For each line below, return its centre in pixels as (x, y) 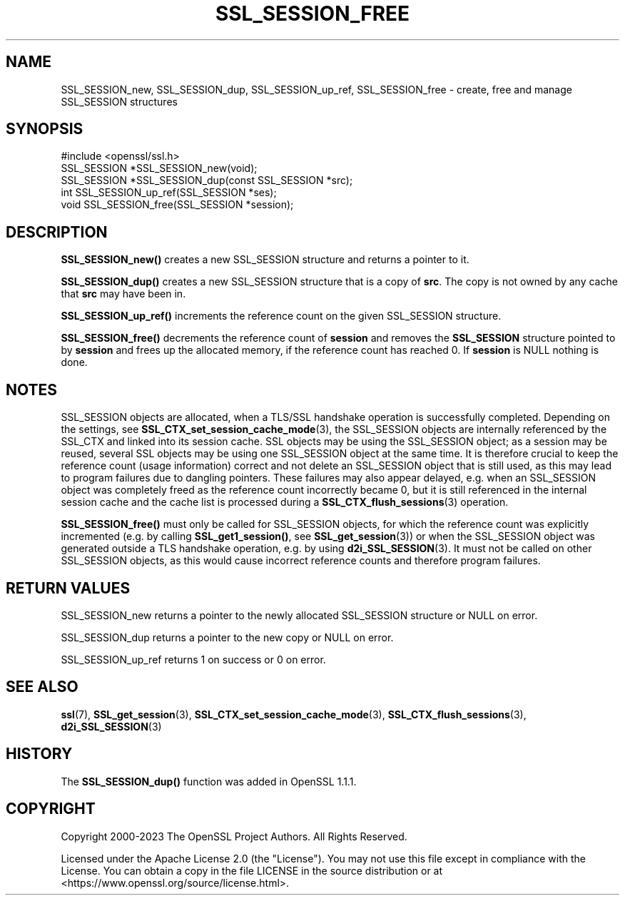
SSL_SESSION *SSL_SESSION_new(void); (159, 168)
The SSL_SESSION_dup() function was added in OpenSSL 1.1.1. (209, 781)
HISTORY (39, 754)
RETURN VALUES (68, 588)
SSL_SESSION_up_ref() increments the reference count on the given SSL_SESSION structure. (281, 316)
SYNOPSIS (45, 129)
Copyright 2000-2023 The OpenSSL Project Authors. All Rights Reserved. (234, 836)
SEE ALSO (42, 687)
